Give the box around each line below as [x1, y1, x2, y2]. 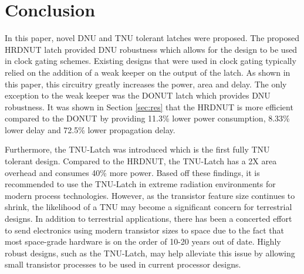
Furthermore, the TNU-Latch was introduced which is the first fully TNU [5, 143, 270, 155]
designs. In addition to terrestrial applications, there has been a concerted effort [5, 212, 292, 225]
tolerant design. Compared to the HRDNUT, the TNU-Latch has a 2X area [5, 155, 277, 167]
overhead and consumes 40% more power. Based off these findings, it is [5, 166, 260, 178]
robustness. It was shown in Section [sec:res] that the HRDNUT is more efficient [5, 100, 293, 113]
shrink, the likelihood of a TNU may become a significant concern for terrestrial [5, 201, 292, 213]
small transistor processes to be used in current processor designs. [5, 258, 241, 270]
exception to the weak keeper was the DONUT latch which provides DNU [5, 89, 271, 102]
